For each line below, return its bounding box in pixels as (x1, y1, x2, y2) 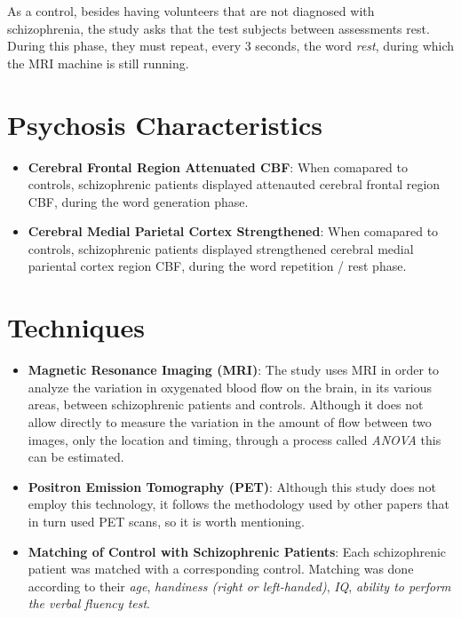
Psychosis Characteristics (7, 106, 322, 142)
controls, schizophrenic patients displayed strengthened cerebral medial (28, 239, 414, 257)
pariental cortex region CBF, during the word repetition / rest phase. (28, 257, 407, 275)
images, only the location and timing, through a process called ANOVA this (28, 430, 441, 448)
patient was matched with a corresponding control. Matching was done (28, 559, 414, 578)
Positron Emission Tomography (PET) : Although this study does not (28, 477, 437, 495)
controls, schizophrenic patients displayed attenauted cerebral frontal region (28, 175, 441, 194)
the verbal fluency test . (28, 594, 150, 613)
